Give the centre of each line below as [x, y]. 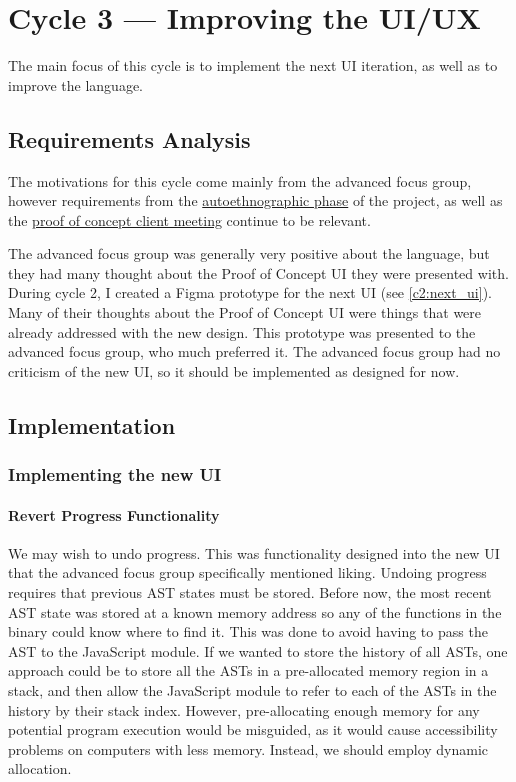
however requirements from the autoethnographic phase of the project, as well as [255, 200]
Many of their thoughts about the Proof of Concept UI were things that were [245, 312]
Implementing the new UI [115, 474]
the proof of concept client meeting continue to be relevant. [189, 219]
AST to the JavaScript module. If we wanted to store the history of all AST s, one [258, 650]
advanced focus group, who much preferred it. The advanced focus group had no [254, 351]
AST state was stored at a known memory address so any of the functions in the [255, 611]
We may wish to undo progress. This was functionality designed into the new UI [254, 552]
